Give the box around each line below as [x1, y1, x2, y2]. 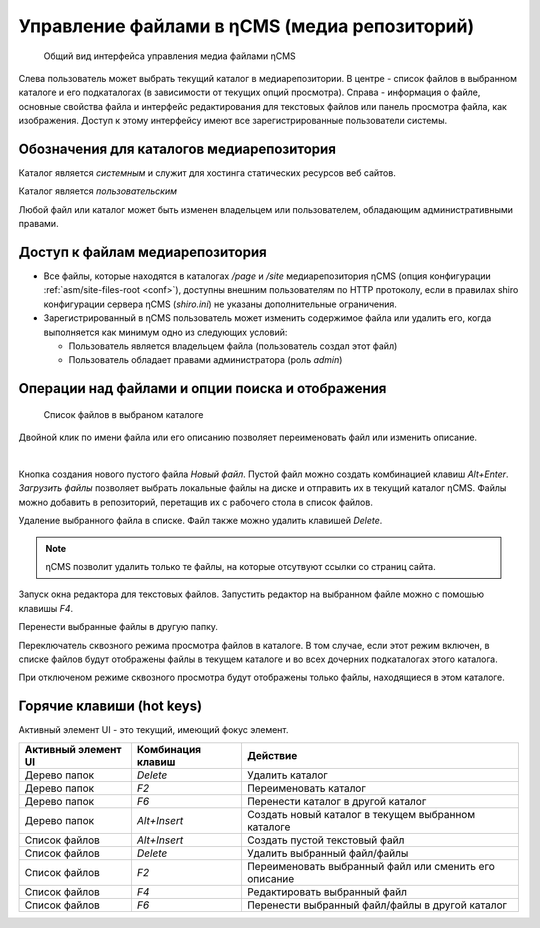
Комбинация [136, 742, 202, 756]
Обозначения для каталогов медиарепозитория [18, 140, 337, 157]
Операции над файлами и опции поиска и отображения [18, 380, 387, 397]
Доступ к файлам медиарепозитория [18, 244, 267, 260]
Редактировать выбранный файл [246, 885, 407, 899]
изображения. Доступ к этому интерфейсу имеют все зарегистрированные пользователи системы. [18, 115, 448, 127]
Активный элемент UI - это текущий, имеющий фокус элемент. [18, 724, 289, 736]
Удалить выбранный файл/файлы [246, 846, 409, 860]
